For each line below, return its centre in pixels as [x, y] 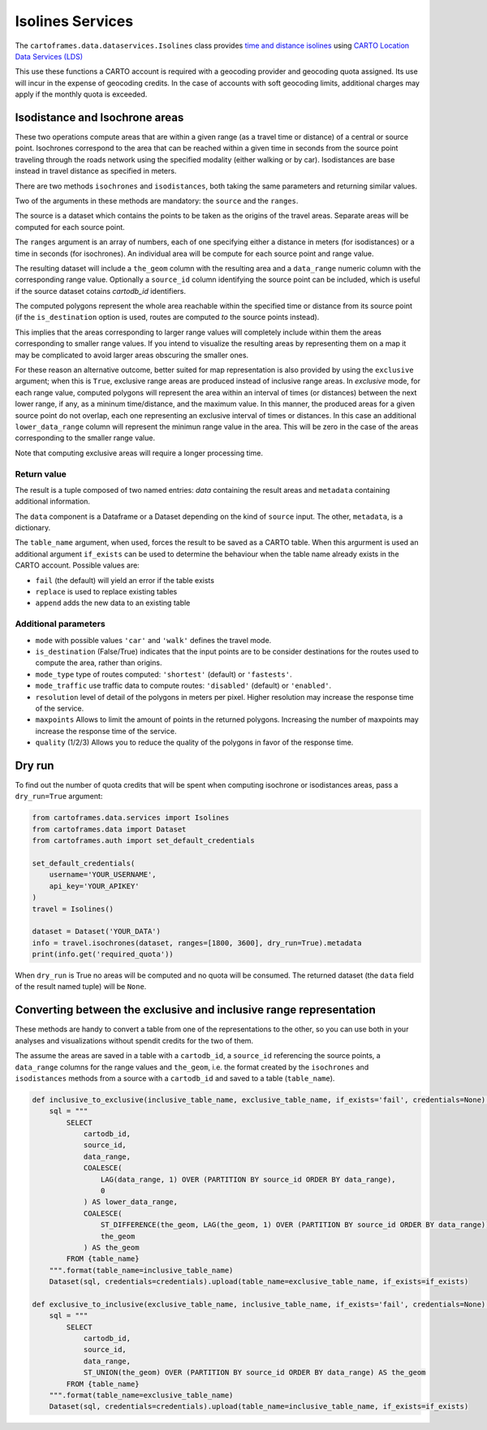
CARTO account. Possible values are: [77, 565]
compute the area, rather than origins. [99, 663]
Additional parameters [60, 624]
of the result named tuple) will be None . [81, 987]
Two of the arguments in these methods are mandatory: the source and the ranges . [157, 201]
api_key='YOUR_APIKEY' [94, 886]
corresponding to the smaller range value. [85, 438]
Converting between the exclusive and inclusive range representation [196, 1010]
